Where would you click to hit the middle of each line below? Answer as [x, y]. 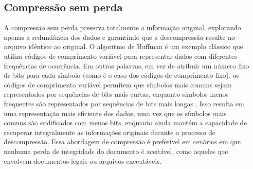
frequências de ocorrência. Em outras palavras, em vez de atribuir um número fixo [126, 65]
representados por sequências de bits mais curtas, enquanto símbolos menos [116, 94]
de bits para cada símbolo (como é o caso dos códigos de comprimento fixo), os [122, 75]
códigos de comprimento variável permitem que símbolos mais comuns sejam [118, 84]
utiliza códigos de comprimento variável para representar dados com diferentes [121, 56]
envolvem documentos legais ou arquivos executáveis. [83, 161]
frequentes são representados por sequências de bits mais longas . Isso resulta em [124, 103]
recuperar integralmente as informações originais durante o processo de [110, 132]
